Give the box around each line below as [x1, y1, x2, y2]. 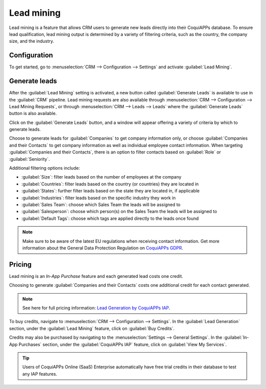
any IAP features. [22, 371, 58, 377]
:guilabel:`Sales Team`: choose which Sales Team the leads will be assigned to [21, 202, 181, 208]
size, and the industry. [9, 38, 54, 44]
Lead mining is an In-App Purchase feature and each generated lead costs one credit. [9, 273, 183, 279]
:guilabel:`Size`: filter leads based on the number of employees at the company [21, 174, 182, 180]
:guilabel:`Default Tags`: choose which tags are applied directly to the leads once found [21, 215, 199, 221]
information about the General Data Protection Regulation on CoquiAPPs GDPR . [22, 245, 183, 251]
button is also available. [9, 111, 57, 117]
